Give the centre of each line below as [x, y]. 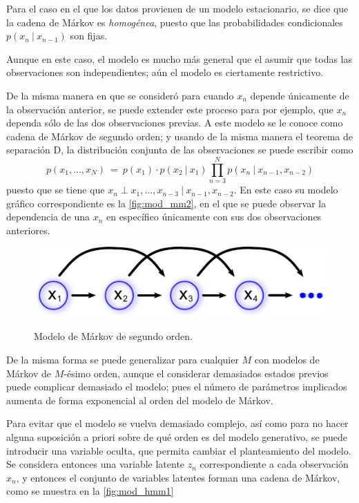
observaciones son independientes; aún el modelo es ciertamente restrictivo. [165, 72]
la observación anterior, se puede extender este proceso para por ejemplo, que [170, 109]
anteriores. [28, 230]
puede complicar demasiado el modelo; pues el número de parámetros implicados [177, 387]
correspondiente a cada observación [274, 464]
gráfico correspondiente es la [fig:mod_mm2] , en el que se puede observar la [166, 203]
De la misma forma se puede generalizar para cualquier [123, 360]
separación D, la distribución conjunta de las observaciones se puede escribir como [180, 150]
